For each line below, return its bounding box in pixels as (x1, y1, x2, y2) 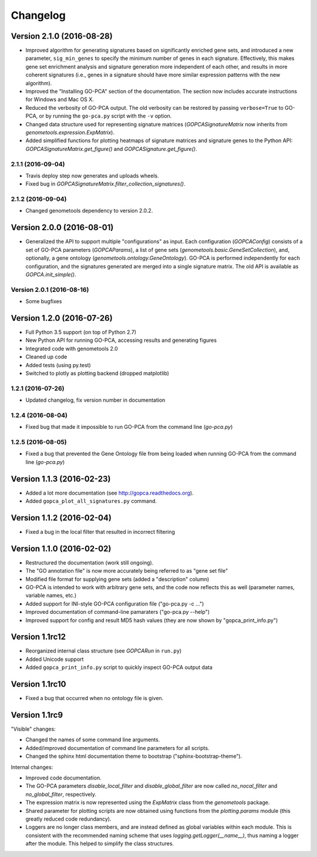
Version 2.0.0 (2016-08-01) (11, 223, 114, 233)
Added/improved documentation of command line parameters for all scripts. (25, 744, 210, 751)
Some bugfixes (25, 298, 62, 305)
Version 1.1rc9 (11, 710, 63, 720)
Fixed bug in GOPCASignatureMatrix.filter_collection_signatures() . (25, 180, 186, 187)
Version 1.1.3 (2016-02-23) (11, 473, 111, 484)
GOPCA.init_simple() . (25, 271, 76, 278)
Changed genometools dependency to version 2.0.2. (25, 207, 153, 214)
